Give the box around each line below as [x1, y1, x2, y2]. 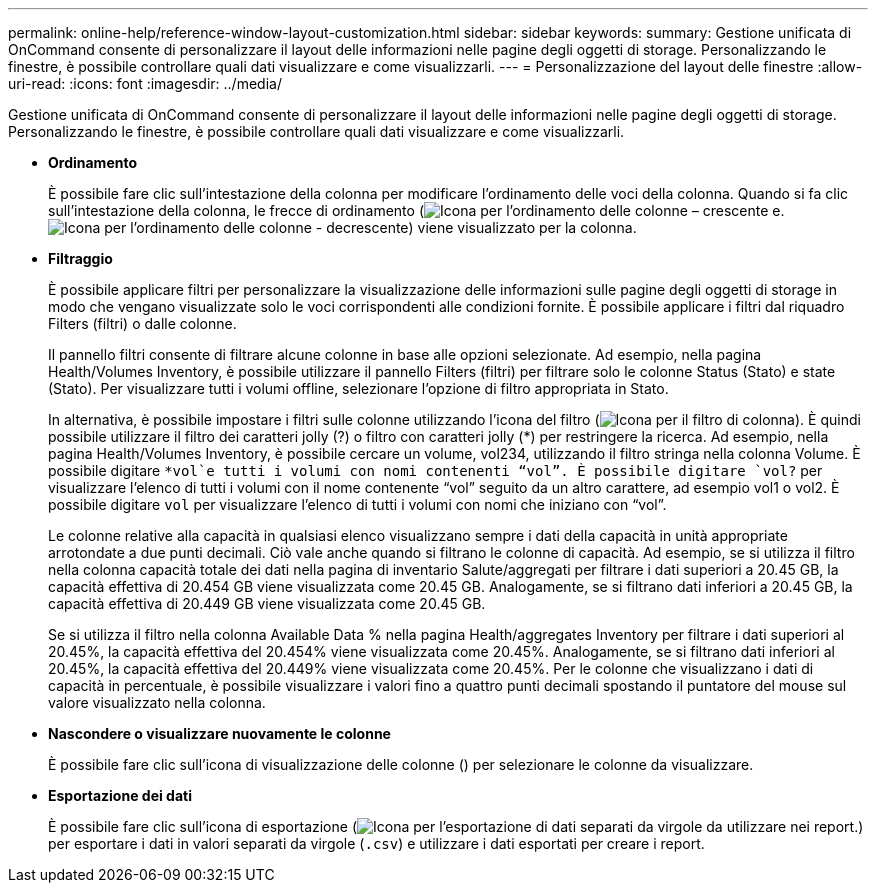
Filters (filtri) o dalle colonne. [48, 315, 237, 332]
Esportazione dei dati [48, 787, 192, 804]
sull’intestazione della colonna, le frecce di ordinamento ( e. [48, 202, 785, 219]
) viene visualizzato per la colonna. [408, 219, 637, 236]
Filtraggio [48, 250, 113, 267]
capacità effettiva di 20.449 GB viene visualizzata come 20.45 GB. [48, 595, 486, 612]
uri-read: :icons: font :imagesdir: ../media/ [8, 75, 282, 92]
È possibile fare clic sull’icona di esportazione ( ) [48, 818, 864, 835]
